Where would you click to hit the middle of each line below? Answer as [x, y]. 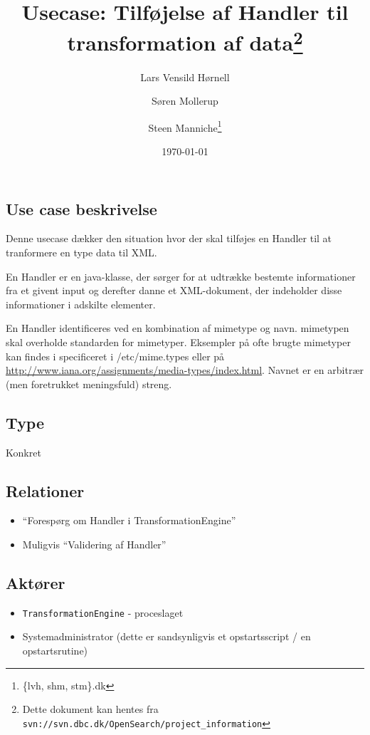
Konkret [23, 452]
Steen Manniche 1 [185, 126]
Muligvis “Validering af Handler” [94, 544]
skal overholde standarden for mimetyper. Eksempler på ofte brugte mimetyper [178, 342]
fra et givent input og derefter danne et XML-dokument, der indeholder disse [174, 290]
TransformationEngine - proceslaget [103, 612]
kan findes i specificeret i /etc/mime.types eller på [115, 356]
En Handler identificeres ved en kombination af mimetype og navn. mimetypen [178, 328]
